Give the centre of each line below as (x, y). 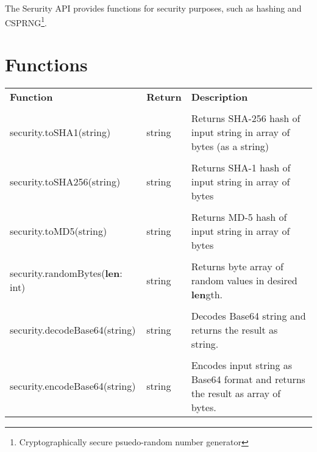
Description (219, 96)
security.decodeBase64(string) (73, 329)
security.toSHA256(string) (65, 181)
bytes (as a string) (230, 146)
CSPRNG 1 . (26, 21)
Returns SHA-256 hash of (246, 118)
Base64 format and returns (248, 379)
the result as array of (236, 393)
